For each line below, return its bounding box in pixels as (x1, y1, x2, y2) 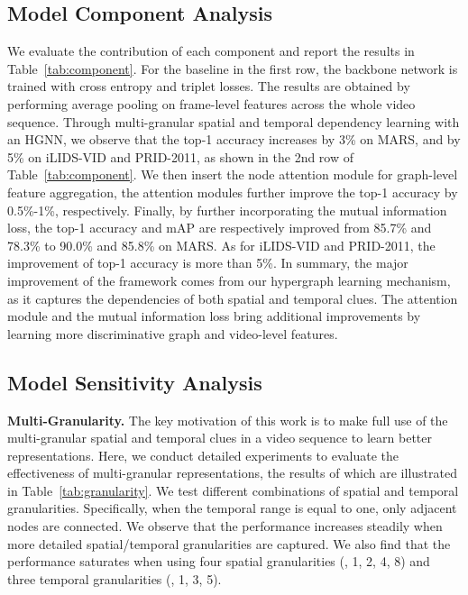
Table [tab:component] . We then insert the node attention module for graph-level (7, 165, 458, 184)
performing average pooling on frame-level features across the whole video (7, 94, 416, 113)
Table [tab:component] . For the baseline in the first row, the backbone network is (7, 59, 458, 78)
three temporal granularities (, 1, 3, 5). (7, 569, 222, 588)
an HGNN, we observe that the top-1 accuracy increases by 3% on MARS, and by (7, 130, 461, 149)
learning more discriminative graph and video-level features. (7, 324, 338, 343)
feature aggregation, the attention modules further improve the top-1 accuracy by (7, 182, 458, 201)
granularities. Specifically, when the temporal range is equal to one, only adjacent (7, 499, 457, 517)
